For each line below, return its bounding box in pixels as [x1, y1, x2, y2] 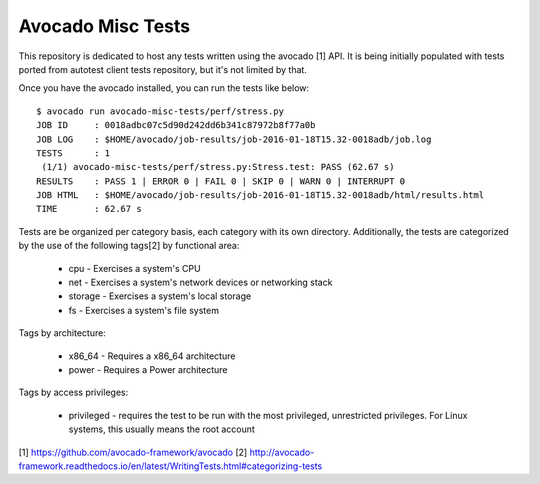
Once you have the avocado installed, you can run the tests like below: [18, 82, 310, 94]
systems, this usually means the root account [68, 423, 255, 435]
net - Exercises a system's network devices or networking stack [68, 276, 333, 289]
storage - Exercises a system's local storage [68, 290, 252, 302]
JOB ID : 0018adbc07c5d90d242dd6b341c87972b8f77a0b [36, 120, 316, 131]
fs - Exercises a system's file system [68, 304, 220, 316]
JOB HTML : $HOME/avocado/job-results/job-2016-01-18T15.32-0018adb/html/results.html [36, 190, 485, 201]
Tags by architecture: [18, 327, 107, 339]
